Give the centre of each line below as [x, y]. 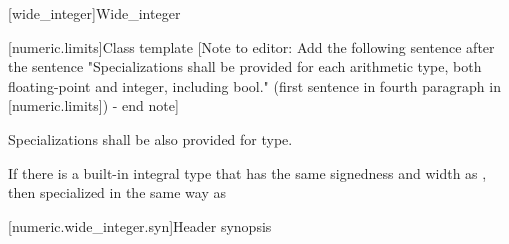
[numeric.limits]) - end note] [93, 105]
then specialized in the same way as [117, 192]
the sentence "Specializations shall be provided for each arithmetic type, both [245, 66]
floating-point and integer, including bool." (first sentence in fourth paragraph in [254, 85]
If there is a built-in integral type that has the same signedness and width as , [247, 172]
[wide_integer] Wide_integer [94, 13]
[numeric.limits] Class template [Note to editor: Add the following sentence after [251, 46]
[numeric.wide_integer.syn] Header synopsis [140, 225]
